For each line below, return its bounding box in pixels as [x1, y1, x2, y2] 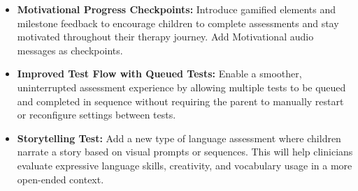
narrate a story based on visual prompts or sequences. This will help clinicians [17, 144, 353, 159]
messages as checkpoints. [17, 43, 123, 57]
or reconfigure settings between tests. [17, 107, 176, 122]
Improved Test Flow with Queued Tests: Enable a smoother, [17, 66, 302, 81]
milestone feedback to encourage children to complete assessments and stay [17, 15, 339, 30]
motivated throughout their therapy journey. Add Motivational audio [17, 29, 314, 44]
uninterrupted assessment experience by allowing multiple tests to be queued [17, 79, 346, 94]
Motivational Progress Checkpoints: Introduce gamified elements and [17, 2, 336, 16]
